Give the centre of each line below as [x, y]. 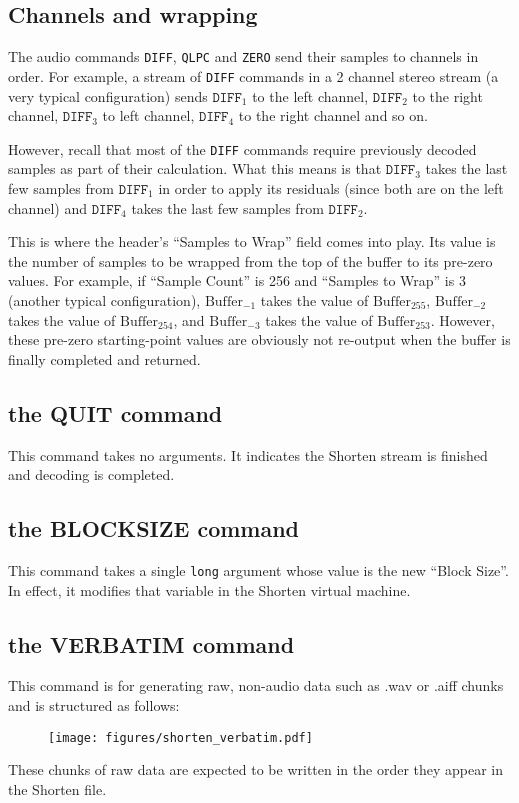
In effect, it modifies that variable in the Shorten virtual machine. [209, 589]
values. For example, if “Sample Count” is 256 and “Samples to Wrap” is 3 [237, 280]
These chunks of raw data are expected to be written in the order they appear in [256, 769]
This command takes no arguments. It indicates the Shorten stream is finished [248, 454]
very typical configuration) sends [108, 95]
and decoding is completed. [91, 474]
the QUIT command [115, 412]
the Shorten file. [57, 788]
